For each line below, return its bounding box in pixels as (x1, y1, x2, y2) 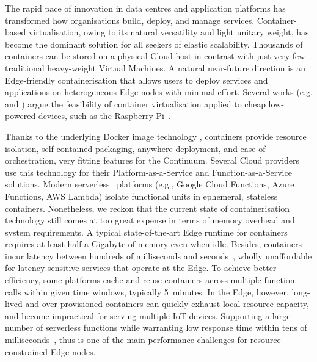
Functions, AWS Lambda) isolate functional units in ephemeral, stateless (5, 189, 278, 202)
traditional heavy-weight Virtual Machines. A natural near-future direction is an (5, 61, 305, 74)
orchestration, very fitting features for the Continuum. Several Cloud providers (5, 154, 300, 167)
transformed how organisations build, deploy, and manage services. (5, 13, 255, 26)
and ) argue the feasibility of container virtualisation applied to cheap (5, 97, 266, 110)
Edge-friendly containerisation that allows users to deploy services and (5, 73, 268, 86)
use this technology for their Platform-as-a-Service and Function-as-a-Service (5, 165, 292, 178)
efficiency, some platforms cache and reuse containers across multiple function (5, 273, 295, 286)
